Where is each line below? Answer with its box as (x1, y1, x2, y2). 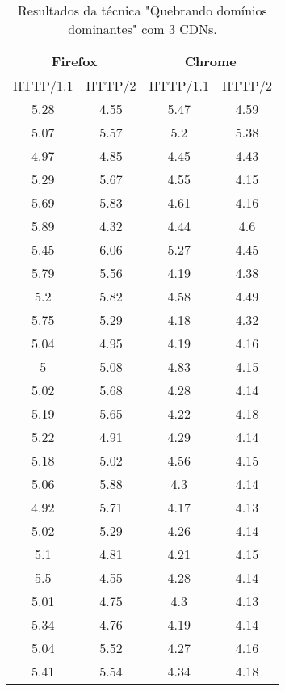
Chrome (184, 52, 237, 70)
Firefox (51, 52, 98, 70)
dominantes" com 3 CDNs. (68, 19, 217, 38)
